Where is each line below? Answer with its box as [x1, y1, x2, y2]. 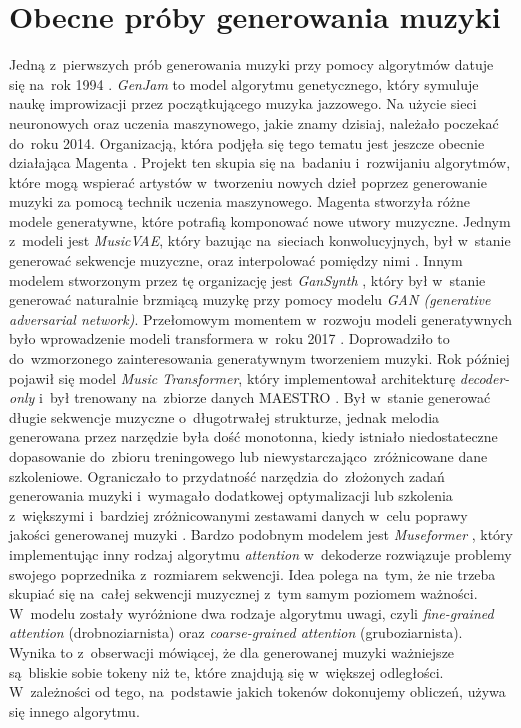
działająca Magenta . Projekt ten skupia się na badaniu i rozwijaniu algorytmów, [9, 152, 511, 173]
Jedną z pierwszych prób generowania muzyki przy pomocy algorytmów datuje [9, 54, 494, 75]
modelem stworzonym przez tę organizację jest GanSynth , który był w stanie [9, 269, 486, 290]
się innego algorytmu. [9, 700, 140, 721]
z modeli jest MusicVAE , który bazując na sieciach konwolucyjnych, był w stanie [9, 230, 511, 251]
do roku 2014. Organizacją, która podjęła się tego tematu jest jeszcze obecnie [9, 132, 485, 153]
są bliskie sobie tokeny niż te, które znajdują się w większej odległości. [9, 661, 444, 682]
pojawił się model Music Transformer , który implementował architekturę [9, 367, 456, 388]
